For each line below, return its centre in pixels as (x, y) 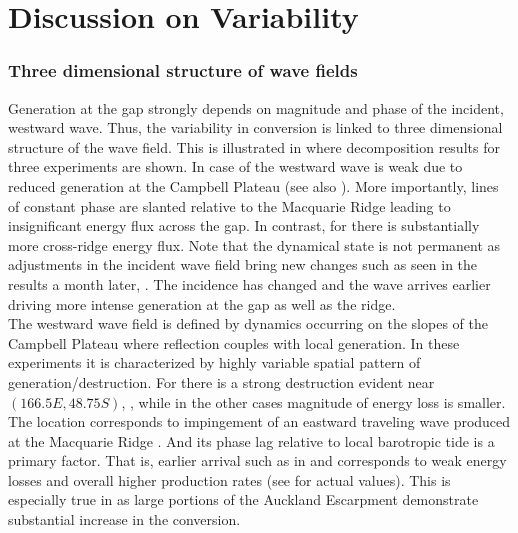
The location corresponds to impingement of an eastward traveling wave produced (259, 421)
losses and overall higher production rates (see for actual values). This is (229, 479)
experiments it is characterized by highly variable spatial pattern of (214, 362)
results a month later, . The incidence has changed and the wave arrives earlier (249, 283)
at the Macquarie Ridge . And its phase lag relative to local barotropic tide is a (251, 440)
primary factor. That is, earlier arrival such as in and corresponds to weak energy (257, 460)
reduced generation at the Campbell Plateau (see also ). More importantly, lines (253, 185)
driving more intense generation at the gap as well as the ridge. (202, 303)
